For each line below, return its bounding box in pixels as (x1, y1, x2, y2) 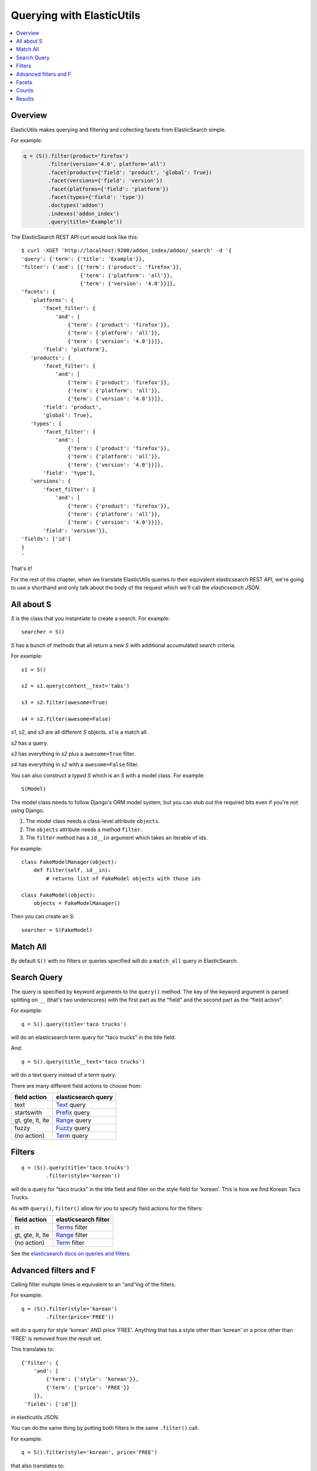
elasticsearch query (56, 1093, 113, 1101)
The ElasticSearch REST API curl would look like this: (11, 234, 139, 241)
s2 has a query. (11, 739, 48, 747)
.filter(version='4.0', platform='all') (48, 161, 166, 168)
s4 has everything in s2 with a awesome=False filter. (11, 761, 139, 768)
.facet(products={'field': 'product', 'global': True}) (48, 169, 213, 176)
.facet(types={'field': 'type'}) (48, 194, 144, 200)
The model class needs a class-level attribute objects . (25, 818, 160, 825)
